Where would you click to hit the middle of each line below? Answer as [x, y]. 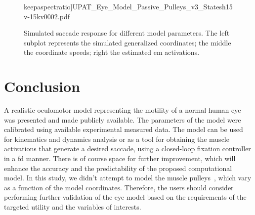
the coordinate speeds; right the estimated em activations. [112, 52]
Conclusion [42, 86]
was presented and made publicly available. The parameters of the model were [123, 119]
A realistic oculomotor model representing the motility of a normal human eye [123, 110]
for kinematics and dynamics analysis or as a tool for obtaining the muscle [117, 139]
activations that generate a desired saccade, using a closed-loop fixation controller [127, 149]
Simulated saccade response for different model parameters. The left [127, 33]
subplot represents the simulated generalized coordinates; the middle [127, 42]
